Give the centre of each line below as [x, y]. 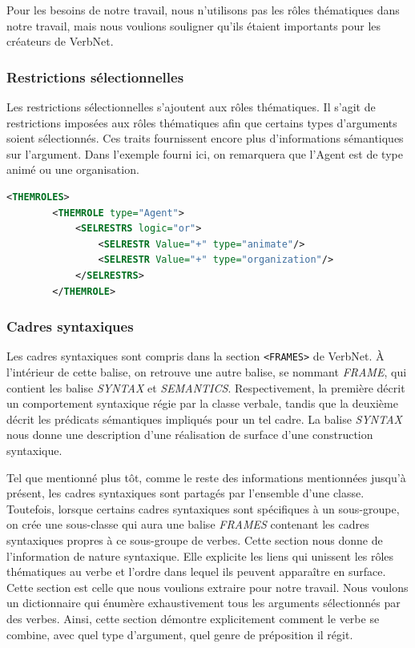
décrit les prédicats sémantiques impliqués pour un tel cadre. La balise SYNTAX [204, 419]
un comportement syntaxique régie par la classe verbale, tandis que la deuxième [202, 403]
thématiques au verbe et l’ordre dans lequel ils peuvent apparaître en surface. [196, 572]
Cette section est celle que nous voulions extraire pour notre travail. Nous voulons [207, 587]
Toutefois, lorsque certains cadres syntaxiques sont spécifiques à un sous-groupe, [203, 508]
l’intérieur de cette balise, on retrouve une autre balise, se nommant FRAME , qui [207, 372]
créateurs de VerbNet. [60, 41]
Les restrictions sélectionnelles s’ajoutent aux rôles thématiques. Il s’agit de [191, 107]
